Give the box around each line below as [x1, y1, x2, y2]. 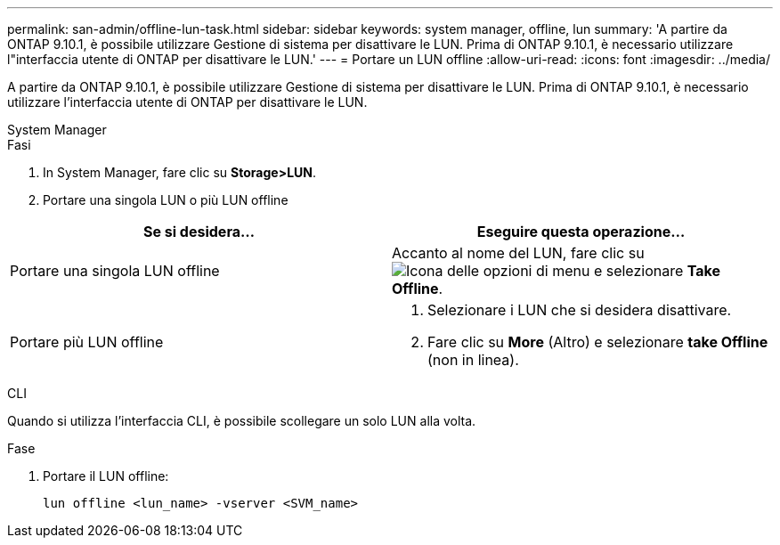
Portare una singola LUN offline [10, 262, 220, 280]
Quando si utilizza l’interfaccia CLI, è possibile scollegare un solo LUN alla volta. [7, 413, 476, 428]
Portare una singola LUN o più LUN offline [43, 192, 288, 207]
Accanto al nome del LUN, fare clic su [392, 244, 645, 262]
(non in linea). [427, 351, 519, 369]
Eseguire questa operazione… [476, 223, 686, 240]
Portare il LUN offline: [43, 468, 169, 484]
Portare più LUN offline [10, 333, 164, 351]
